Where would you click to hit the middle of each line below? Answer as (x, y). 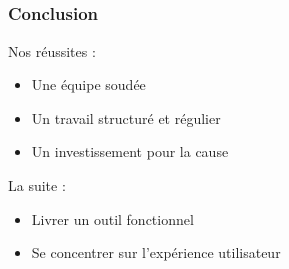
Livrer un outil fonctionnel (112, 218)
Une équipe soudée (88, 84)
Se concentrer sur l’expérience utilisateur (156, 252)
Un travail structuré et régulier (126, 117)
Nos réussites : (52, 50)
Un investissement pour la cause (130, 151)
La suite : (37, 185)
